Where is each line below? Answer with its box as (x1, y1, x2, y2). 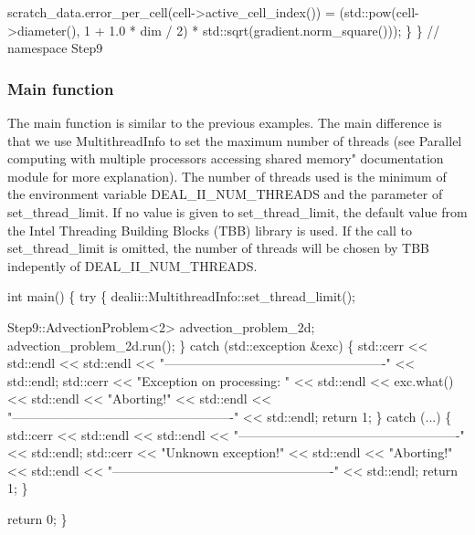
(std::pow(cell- (339, 3, 419, 21)
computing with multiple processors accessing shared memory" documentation (7, 149, 444, 168)
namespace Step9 (7, 38, 103, 58)
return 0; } (7, 509, 68, 528)
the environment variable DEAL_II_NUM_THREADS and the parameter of (7, 184, 443, 204)
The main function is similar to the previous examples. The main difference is (7, 113, 442, 131)
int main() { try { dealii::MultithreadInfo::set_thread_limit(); (7, 287, 356, 306)
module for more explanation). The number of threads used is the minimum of (7, 166, 447, 185)
